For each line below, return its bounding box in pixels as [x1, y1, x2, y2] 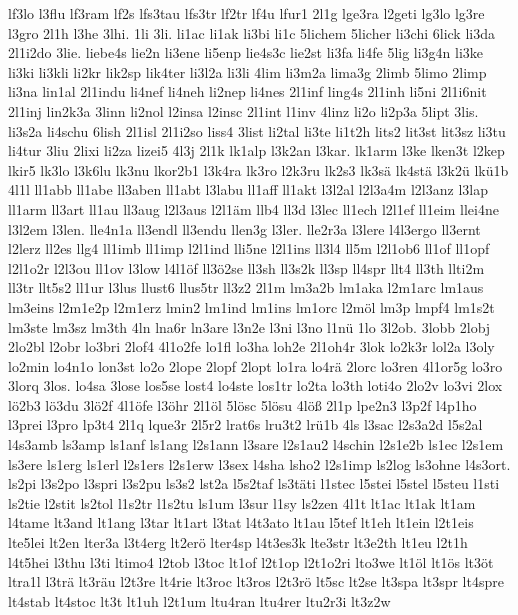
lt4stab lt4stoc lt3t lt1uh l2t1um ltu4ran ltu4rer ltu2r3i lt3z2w [8, 590, 391, 611]
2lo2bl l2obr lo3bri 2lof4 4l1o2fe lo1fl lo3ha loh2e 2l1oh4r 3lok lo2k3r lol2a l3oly [8, 336, 495, 357]
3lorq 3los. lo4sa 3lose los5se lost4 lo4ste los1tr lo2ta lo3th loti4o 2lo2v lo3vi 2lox [8, 375, 503, 396]
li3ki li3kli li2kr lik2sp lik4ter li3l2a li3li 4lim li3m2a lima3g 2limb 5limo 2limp [8, 61, 487, 82]
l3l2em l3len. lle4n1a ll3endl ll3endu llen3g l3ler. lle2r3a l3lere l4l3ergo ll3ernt [8, 218, 481, 239]
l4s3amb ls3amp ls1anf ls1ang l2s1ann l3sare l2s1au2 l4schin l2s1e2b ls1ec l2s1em [8, 434, 504, 455]
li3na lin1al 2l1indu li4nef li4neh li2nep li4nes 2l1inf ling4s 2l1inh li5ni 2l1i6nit [8, 81, 487, 102]
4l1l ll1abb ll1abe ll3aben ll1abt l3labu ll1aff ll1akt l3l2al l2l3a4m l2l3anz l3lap [8, 179, 488, 200]
